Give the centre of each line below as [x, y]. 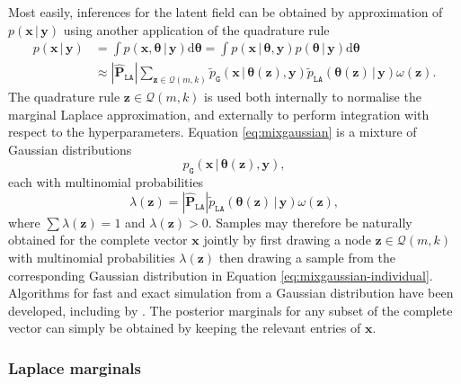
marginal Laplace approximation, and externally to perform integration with [219, 114]
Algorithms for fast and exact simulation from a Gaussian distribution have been [231, 293]
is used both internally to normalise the [313, 97]
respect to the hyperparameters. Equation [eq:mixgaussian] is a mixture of [213, 132]
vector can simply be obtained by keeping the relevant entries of [185, 328]
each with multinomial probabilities [106, 182]
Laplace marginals [75, 367]
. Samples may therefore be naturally [310, 222]
